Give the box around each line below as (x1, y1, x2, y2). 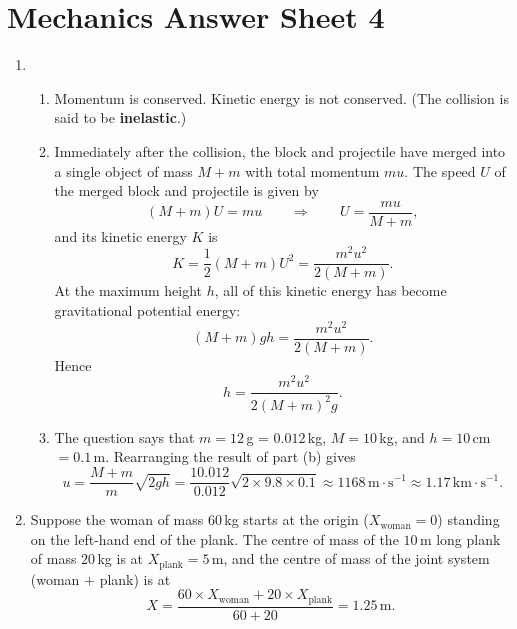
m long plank (419, 528, 501, 549)
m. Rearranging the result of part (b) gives (93, 446, 356, 467)
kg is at (97, 548, 144, 569)
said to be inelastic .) (54, 107, 187, 128)
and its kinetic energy (54, 225, 187, 246)
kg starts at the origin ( (224, 509, 369, 530)
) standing (437, 509, 500, 530)
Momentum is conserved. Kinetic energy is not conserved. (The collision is (54, 87, 509, 108)
